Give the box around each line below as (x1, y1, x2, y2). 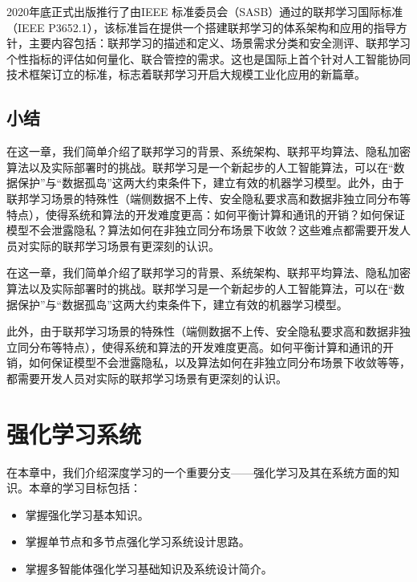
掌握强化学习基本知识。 (25, 506, 149, 523)
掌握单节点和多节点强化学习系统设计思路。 (25, 533, 250, 550)
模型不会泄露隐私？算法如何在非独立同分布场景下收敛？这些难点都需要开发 (6, 222, 399, 238)
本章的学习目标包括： (28, 479, 141, 496)
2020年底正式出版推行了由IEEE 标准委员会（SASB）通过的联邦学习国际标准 (6, 3, 403, 19)
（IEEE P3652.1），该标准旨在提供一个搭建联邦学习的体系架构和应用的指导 (6, 18, 396, 35)
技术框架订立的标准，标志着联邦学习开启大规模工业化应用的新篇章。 (6, 66, 366, 83)
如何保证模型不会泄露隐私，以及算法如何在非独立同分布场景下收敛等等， (28, 354, 411, 371)
